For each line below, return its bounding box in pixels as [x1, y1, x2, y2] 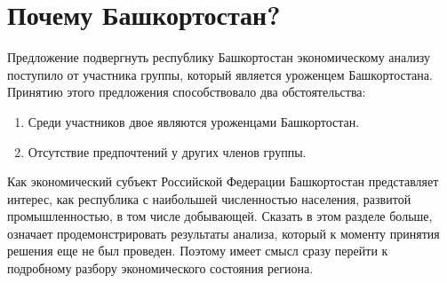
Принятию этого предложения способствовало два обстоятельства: [7, 83, 366, 101]
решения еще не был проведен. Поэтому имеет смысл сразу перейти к [7, 241, 388, 260]
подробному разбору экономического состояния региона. [7, 259, 314, 278]
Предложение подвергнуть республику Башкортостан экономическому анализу [7, 48, 431, 67]
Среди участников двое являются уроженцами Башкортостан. [28, 112, 360, 130]
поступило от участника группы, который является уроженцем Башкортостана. [7, 65, 433, 83]
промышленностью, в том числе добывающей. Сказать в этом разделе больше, [7, 207, 433, 225]
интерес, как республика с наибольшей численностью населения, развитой [7, 189, 411, 208]
